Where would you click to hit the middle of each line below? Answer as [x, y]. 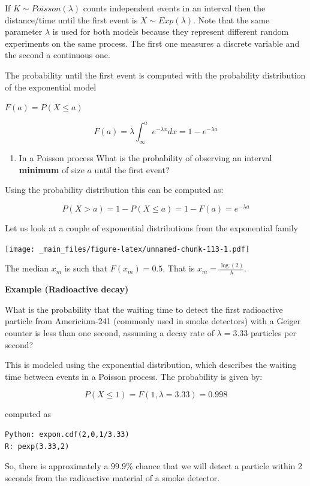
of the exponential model [51, 87]
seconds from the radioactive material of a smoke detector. [112, 477]
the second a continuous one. [58, 55]
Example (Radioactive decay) [67, 289]
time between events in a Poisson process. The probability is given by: [134, 376]
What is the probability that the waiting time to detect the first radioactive [144, 309]
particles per [273, 333]
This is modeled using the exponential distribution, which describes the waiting [151, 365]
